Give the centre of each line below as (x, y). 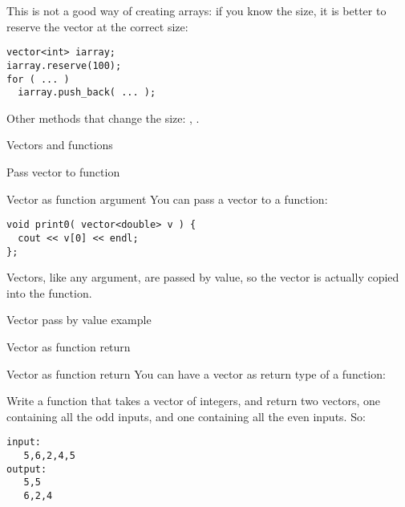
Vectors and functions (60, 145)
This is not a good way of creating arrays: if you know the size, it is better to (196, 10)
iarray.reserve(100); (64, 65)
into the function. (49, 292)
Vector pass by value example (79, 320)
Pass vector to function (63, 172)
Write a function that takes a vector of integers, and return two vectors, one (193, 401)
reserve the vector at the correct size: (97, 26)
